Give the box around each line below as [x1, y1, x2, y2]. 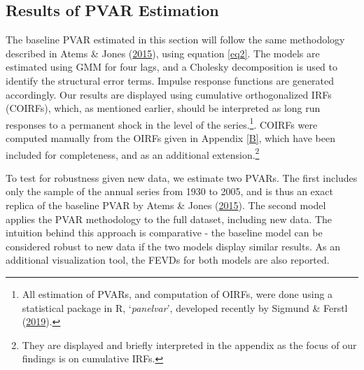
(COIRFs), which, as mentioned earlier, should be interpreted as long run [6, 101, 321, 115]
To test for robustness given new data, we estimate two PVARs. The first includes [6, 170, 358, 185]
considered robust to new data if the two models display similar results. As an [6, 239, 340, 253]
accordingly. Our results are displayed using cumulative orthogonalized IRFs [6, 87, 332, 101]
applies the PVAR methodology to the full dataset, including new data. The [6, 211, 332, 226]
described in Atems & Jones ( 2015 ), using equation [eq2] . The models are [6, 45, 320, 60]
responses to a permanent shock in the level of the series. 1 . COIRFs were [6, 115, 318, 131]
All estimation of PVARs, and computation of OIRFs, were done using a [22, 287, 333, 301]
